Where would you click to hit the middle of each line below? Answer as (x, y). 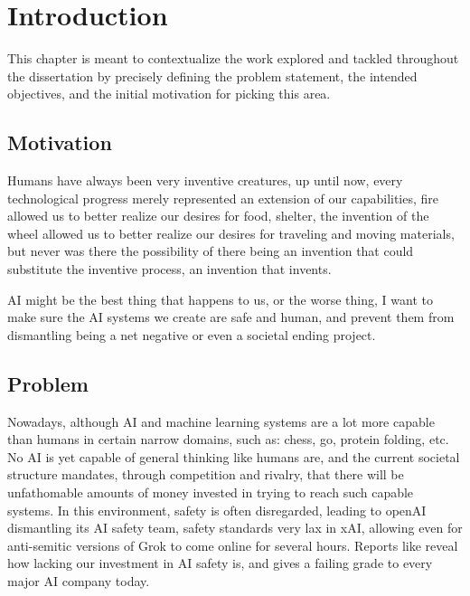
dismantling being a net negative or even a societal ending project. (192, 334)
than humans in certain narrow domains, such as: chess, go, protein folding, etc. (228, 439)
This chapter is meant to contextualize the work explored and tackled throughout (233, 58)
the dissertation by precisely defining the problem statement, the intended (212, 76)
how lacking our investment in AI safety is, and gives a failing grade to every (220, 563)
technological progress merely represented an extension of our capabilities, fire (223, 198)
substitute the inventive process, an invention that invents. (169, 269)
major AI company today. (79, 581)
